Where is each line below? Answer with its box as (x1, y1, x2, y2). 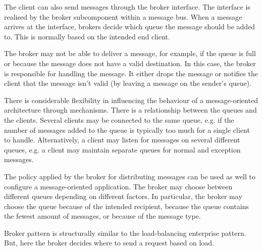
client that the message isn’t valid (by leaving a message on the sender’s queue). (4, 78, 252, 88)
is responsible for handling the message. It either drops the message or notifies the (4, 68, 258, 78)
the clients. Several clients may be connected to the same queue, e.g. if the (4, 114, 234, 125)
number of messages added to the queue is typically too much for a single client (4, 124, 250, 135)
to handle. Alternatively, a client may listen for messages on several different (4, 134, 240, 145)
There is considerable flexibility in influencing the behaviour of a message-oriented (4, 94, 258, 105)
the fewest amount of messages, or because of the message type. (4, 211, 201, 221)
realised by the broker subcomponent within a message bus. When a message (4, 11, 242, 22)
